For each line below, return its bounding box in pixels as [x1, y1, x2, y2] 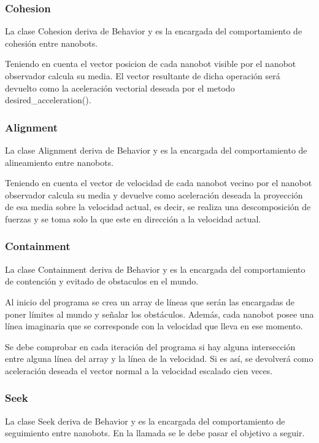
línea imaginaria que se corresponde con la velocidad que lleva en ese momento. [5, 320, 303, 332]
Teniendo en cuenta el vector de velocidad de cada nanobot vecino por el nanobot [5, 176, 312, 189]
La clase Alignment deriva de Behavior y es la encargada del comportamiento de [5, 144, 307, 156]
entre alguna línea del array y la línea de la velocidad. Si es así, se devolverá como [5, 352, 313, 365]
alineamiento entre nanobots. [5, 155, 114, 168]
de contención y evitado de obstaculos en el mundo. [5, 275, 199, 288]
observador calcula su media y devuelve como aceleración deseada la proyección [5, 188, 303, 201]
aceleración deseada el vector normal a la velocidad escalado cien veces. [5, 364, 273, 377]
